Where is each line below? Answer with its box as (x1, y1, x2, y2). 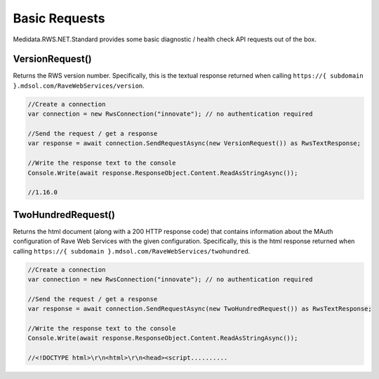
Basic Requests (13, 11, 105, 26)
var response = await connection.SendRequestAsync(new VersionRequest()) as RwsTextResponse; (27, 139, 361, 147)
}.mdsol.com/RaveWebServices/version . (13, 81, 145, 90)
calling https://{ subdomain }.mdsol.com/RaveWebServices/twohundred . (13, 247, 251, 255)
